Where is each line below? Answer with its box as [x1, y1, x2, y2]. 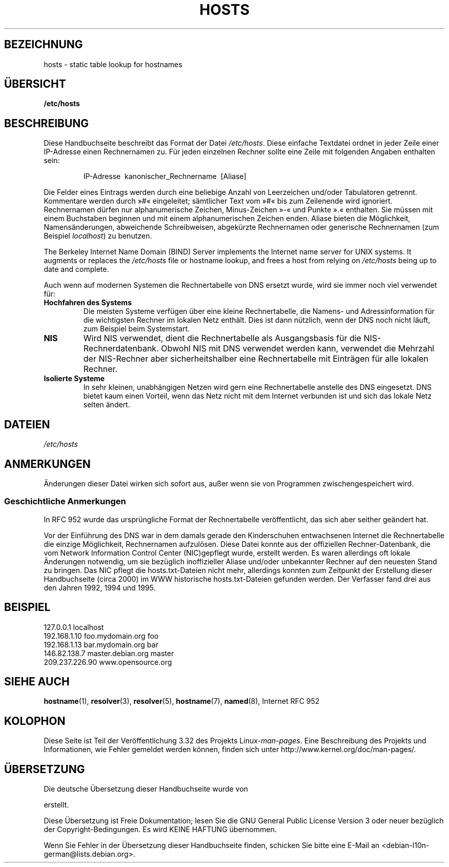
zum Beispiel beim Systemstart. [83, 324, 190, 333]
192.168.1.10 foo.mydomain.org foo [44, 631, 159, 640]
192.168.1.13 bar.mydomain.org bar [44, 640, 158, 649]
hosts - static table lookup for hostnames [44, 60, 182, 69]
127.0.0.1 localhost [44, 622, 104, 632]
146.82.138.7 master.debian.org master [44, 648, 174, 658]
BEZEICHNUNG [4, 38, 83, 51]
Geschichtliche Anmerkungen [4, 496, 126, 507]
